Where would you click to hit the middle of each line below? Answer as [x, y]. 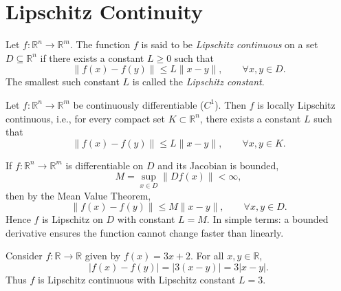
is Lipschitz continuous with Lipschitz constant [137, 279]
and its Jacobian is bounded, [218, 165]
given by [103, 256]
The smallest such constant [63, 82]
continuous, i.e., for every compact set [85, 118]
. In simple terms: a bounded [267, 219]
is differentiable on [104, 165]
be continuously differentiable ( [139, 104]
